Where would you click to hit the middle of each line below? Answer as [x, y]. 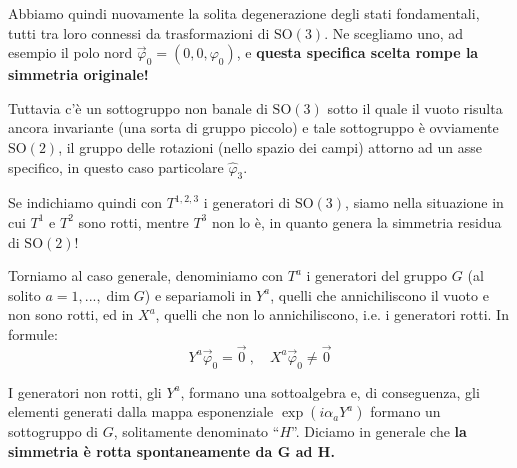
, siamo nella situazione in [424, 202]
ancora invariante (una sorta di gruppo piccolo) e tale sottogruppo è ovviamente [253, 127]
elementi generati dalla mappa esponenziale [141, 411]
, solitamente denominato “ [196, 431]
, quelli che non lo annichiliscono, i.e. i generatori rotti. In [332, 314]
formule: [33, 333]
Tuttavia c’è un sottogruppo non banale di [138, 107]
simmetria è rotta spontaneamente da [140, 450]
